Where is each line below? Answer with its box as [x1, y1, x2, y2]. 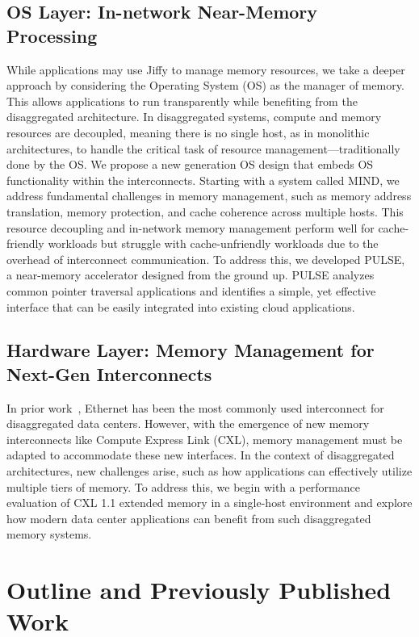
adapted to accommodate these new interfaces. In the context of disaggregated [6, 446, 395, 463]
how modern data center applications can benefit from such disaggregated [6, 509, 371, 526]
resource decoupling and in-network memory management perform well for [6, 219, 375, 236]
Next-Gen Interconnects [6, 361, 212, 386]
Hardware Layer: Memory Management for [6, 337, 375, 363]
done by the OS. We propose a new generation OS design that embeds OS [6, 156, 374, 173]
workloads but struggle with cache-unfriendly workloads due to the [48, 235, 379, 252]
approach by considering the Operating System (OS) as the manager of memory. [6, 77, 404, 94]
